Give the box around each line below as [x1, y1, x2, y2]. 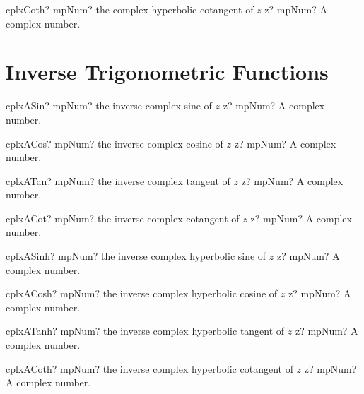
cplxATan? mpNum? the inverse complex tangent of [6, 173, 230, 188]
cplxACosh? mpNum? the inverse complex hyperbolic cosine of [6, 286, 278, 301]
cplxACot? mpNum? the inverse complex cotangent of [6, 210, 240, 225]
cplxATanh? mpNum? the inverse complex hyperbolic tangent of [6, 323, 285, 338]
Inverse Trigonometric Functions [6, 57, 329, 86]
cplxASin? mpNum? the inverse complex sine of [6, 98, 212, 113]
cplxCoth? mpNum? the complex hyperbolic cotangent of [6, 2, 254, 16]
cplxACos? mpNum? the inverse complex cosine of [6, 136, 223, 150]
